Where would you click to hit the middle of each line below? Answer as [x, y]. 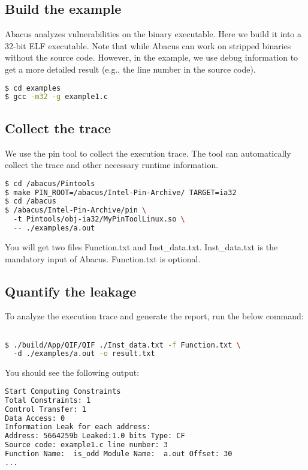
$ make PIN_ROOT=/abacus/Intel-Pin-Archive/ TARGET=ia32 [121, 192]
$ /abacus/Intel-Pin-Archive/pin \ [76, 210]
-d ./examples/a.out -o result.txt [84, 354]
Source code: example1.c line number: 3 [87, 445]
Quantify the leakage [71, 291]
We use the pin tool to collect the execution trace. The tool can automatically [148, 153]
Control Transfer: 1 [46, 409]
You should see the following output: [72, 372]
